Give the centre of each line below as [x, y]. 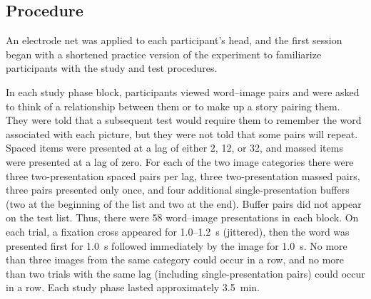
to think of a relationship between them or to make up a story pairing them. [173, 106]
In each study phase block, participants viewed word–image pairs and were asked [183, 91]
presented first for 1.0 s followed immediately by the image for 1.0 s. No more [177, 245]
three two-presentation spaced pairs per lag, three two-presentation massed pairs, [183, 175]
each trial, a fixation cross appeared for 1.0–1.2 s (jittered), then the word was [178, 231]
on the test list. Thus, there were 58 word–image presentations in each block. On [182, 217]
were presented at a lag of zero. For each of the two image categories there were [180, 161]
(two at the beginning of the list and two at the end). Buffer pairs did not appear [184, 203]
